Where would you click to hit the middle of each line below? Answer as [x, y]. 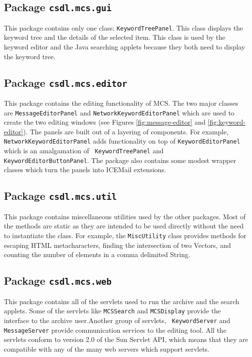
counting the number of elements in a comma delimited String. [97, 254]
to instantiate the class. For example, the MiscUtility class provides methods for [125, 235]
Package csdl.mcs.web [58, 281]
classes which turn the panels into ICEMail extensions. [85, 170]
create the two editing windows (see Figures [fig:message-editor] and [105, 122]
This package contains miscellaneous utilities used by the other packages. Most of [125, 216]
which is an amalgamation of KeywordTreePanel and [84, 151]
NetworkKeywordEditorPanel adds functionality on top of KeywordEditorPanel [122, 141]
